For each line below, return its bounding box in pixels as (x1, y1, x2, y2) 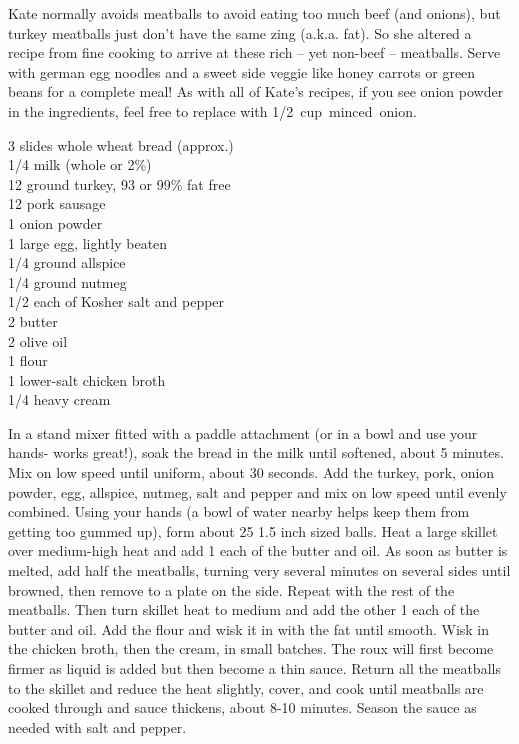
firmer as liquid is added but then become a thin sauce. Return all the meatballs (8, 658, 501, 678)
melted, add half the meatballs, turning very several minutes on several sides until (8, 560, 511, 581)
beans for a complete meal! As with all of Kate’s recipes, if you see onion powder (8, 81, 504, 102)
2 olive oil (8, 330, 68, 351)
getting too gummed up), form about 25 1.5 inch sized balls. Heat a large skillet (8, 520, 498, 541)
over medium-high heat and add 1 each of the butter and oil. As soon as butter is (8, 540, 508, 561)
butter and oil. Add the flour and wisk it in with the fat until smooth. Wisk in (8, 618, 490, 639)
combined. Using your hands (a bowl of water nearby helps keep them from (8, 501, 470, 522)
